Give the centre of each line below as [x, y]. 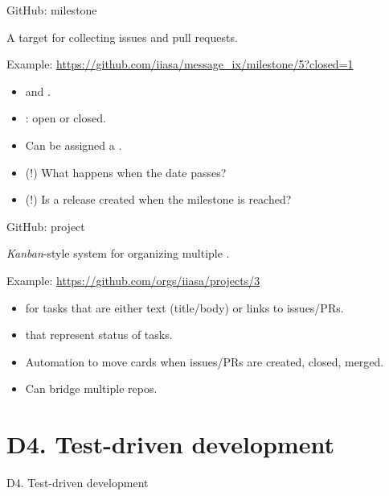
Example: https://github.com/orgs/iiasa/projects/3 [133, 280]
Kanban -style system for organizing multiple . [118, 253]
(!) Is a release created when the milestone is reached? [158, 199]
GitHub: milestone [52, 10]
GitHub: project [46, 226]
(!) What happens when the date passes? [126, 172]
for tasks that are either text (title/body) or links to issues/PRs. [184, 307]
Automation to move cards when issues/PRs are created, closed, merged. [205, 361]
